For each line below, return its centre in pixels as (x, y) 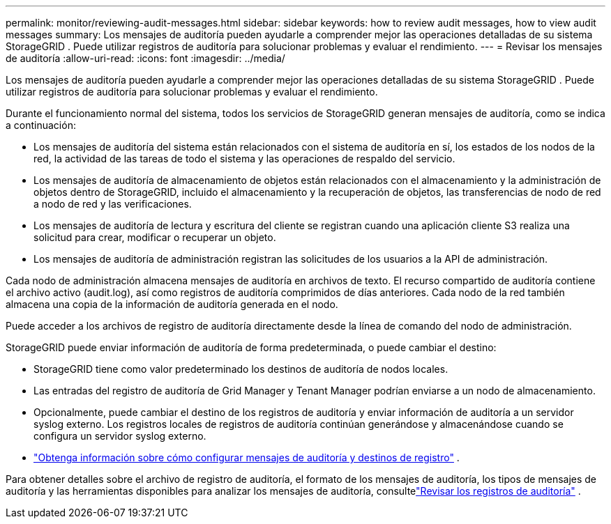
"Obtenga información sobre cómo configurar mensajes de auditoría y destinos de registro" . (247, 457)
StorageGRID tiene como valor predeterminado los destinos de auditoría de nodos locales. (241, 369)
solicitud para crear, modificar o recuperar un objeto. (155, 237)
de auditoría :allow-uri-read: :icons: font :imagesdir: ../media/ (145, 58)
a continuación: (41, 125)
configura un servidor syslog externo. (120, 436)
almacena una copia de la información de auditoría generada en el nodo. (172, 304)
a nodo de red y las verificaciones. (113, 204)
